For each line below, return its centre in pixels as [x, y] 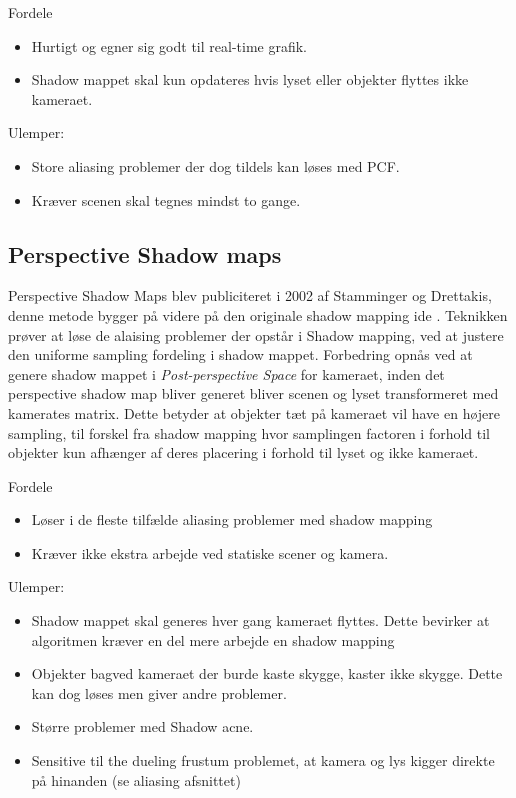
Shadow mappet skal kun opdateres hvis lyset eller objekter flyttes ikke [250, 79]
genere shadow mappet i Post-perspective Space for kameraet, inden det [226, 373]
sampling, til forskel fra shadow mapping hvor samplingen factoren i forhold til [249, 432]
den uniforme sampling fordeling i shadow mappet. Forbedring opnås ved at [240, 354]
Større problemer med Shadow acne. [142, 726]
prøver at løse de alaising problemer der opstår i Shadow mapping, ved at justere [256, 334]
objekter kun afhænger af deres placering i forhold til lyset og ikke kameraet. [243, 452]
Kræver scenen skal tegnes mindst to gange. [166, 199]
